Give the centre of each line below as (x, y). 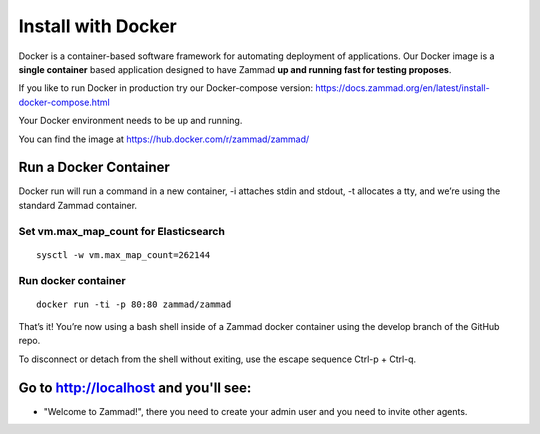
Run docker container (72, 280)
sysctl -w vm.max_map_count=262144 (123, 254)
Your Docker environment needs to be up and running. (130, 121)
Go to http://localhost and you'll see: (135, 387)
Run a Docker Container (94, 167)
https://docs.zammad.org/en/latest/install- (402, 88)
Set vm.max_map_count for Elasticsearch (121, 231)
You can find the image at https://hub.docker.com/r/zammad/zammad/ (164, 139)
